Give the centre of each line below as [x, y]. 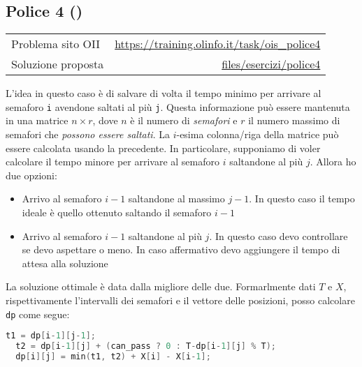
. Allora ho [333, 162]
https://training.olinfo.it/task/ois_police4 [218, 44]
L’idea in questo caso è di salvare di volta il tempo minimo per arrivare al [164, 93]
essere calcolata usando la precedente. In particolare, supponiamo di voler [163, 148]
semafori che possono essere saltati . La [88, 134]
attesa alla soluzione [65, 263]
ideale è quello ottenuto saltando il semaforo [117, 212]
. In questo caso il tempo [302, 199]
